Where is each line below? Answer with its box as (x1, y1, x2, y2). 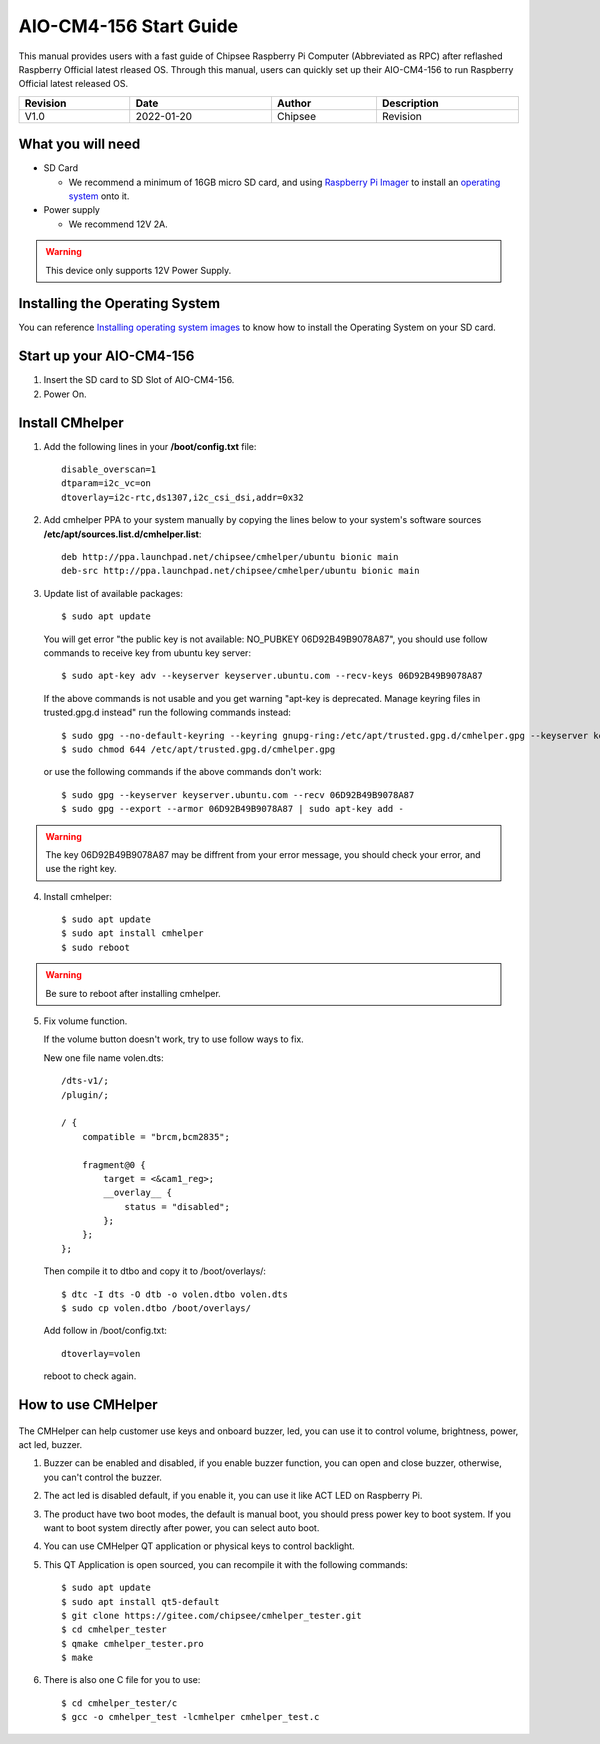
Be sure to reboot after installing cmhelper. (45, 987, 222, 999)
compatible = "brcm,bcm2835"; (81, 1131, 230, 1142)
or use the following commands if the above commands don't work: (43, 766, 322, 778)
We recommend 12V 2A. (68, 218, 169, 230)
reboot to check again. (43, 1370, 137, 1382)
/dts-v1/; (61, 1075, 109, 1087)
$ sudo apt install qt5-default (61, 1596, 220, 1607)
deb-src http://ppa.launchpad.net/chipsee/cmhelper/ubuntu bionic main (61, 565, 420, 577)
